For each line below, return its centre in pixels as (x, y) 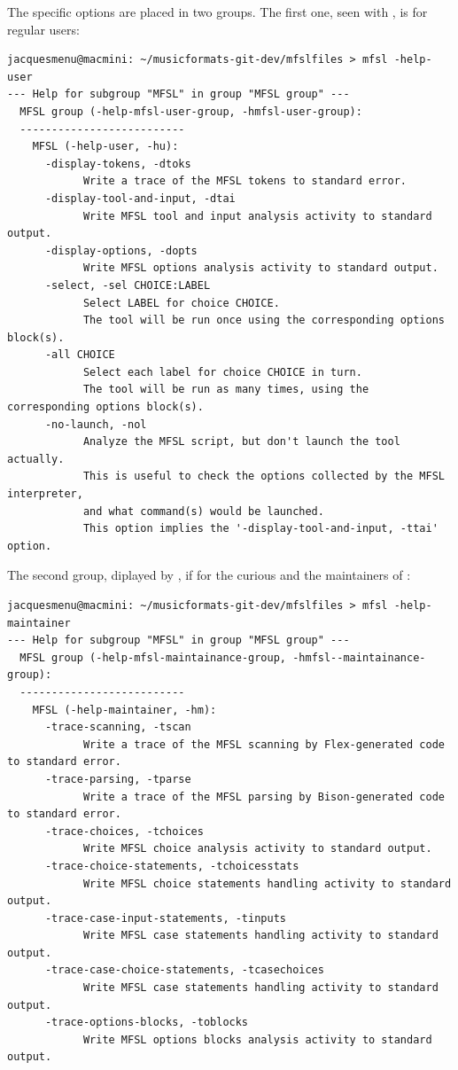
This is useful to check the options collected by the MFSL (264, 476)
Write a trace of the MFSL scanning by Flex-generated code (264, 744)
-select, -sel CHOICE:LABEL (128, 285)
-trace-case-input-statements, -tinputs (165, 918)
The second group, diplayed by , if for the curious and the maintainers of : (209, 575)
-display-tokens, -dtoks (118, 164)
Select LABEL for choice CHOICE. (181, 303)
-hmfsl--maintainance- (359, 657)
